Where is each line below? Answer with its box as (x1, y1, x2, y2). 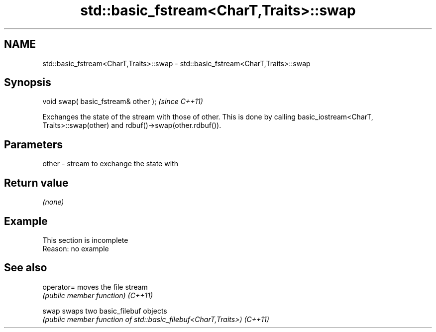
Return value (4, 176, 69, 189)
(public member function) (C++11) (42, 291, 153, 300)
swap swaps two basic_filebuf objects (42, 306, 167, 315)
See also (4, 261, 47, 274)
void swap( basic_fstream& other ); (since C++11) (42, 97, 203, 106)
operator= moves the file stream (42, 282, 148, 291)
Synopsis (4, 76, 51, 89)
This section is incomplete (42, 235, 128, 244)
